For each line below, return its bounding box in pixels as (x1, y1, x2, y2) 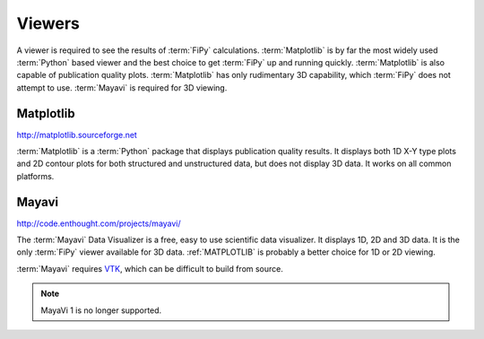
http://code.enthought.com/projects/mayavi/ (16, 218, 181, 229)
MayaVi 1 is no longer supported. (40, 305, 162, 316)
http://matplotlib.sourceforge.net (16, 129, 138, 140)
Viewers (16, 13, 80, 33)
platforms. (16, 170, 55, 181)
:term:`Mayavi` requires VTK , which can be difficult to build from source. (16, 263, 284, 274)
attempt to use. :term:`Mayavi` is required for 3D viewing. (16, 82, 228, 93)
